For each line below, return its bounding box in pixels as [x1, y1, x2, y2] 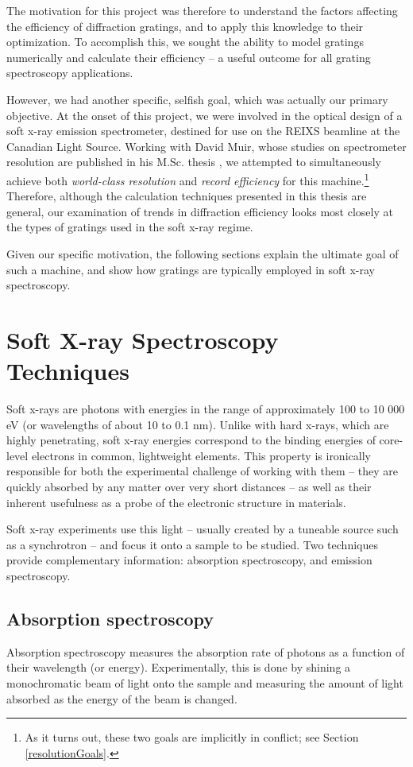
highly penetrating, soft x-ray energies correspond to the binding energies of [6, 432, 376, 448]
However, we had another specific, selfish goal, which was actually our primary [6, 91, 388, 107]
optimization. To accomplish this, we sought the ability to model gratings [6, 33, 364, 50]
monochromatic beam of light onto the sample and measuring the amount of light [6, 674, 403, 691]
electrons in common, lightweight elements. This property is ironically [31, 447, 371, 463]
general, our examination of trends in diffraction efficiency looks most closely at [6, 203, 393, 219]
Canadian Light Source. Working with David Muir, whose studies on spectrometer [6, 138, 407, 154]
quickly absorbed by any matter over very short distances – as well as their [6, 478, 372, 495]
